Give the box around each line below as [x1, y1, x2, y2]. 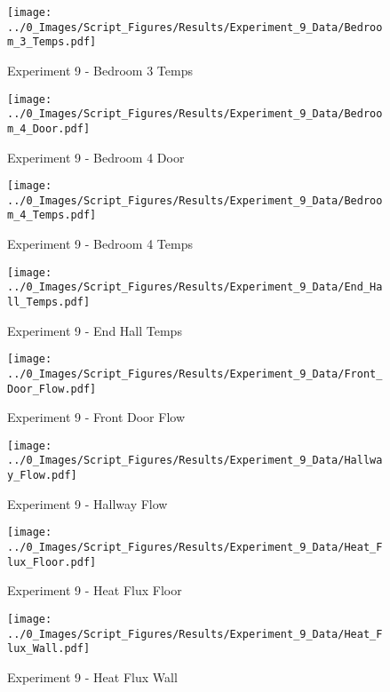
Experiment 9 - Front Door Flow [7, 408, 186, 426]
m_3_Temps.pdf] [7, 36, 97, 49]
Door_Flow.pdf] [7, 382, 97, 395]
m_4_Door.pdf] [7, 122, 91, 135]
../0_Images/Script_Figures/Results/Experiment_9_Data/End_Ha [7, 281, 383, 294]
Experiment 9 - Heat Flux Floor [7, 581, 182, 600]
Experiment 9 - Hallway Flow [7, 494, 168, 513]
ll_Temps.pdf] [7, 296, 91, 308]
